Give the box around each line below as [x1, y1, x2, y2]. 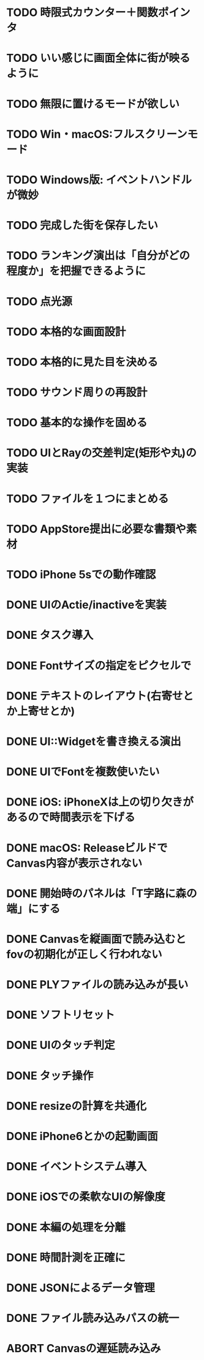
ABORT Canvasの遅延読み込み [6, 1342, 161, 1356]
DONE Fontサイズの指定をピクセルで [6, 659, 192, 673]
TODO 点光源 [6, 295, 72, 308]
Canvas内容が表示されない [6, 856, 143, 870]
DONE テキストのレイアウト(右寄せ [6, 689, 183, 703]
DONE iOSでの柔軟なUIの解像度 [6, 1190, 165, 1204]
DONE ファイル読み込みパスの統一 [6, 1312, 179, 1325]
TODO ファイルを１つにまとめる [6, 491, 169, 505]
